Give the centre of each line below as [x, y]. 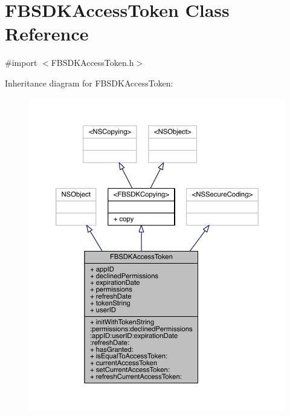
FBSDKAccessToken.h [92, 63]
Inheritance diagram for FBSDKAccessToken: [89, 83]
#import [21, 63]
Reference [47, 34]
